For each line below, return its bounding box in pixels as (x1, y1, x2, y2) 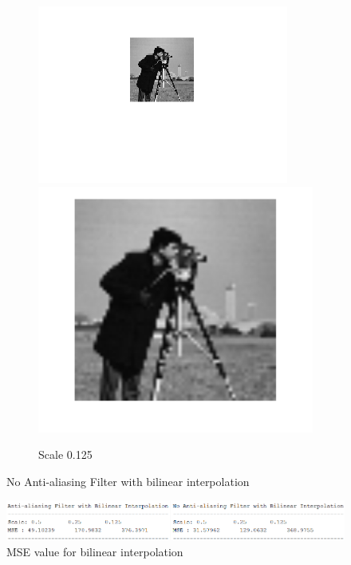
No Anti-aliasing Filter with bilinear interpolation (6, 472, 250, 489)
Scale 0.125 (38, 446, 93, 463)
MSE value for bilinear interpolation (6, 543, 183, 559)
